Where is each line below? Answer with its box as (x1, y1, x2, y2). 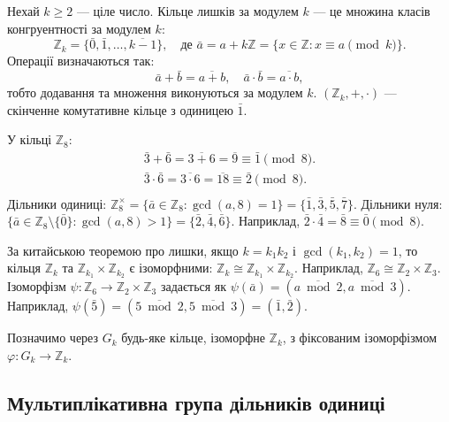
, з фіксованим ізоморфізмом (282, 328, 438, 347)
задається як (160, 277, 227, 295)
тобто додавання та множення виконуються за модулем (7, 83, 303, 102)
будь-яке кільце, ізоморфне (121, 328, 265, 347)
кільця (7, 258, 41, 277)
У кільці (7, 130, 52, 149)
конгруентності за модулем (7, 19, 151, 37)
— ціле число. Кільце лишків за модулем (76, 2, 299, 19)
